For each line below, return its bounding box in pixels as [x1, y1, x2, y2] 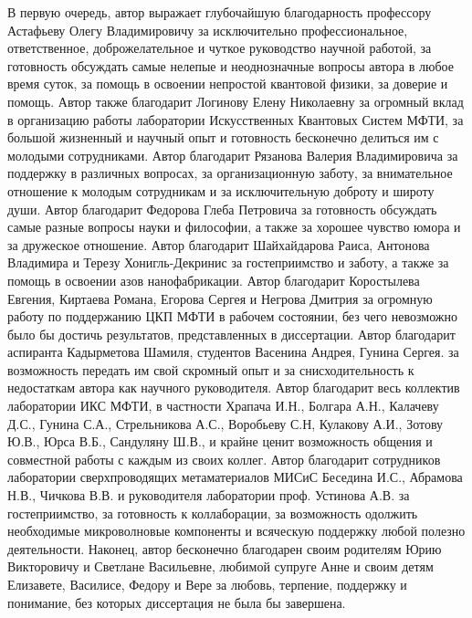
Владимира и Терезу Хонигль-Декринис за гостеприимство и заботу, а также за [7, 253, 449, 272]
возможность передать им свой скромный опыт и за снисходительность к [7, 360, 414, 379]
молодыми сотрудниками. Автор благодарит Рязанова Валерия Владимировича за [7, 145, 458, 164]
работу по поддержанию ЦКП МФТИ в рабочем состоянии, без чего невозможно [7, 307, 457, 326]
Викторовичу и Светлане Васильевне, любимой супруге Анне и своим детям [7, 557, 434, 576]
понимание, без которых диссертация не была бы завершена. [7, 592, 346, 612]
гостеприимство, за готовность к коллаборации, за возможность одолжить [7, 503, 418, 522]
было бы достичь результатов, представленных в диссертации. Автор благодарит [7, 324, 456, 343]
